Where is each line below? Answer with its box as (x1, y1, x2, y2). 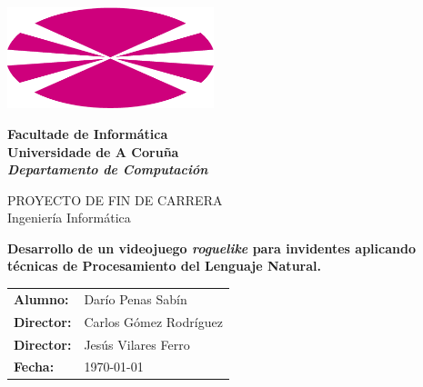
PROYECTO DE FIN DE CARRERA (7, 190, 223, 209)
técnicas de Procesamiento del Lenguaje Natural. (7, 256, 321, 275)
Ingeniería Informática (7, 208, 131, 227)
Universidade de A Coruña (7, 142, 179, 161)
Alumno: (14, 289, 69, 308)
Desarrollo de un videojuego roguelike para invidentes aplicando (7, 238, 416, 257)
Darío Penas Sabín (84, 289, 187, 308)
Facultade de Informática (7, 124, 168, 143)
